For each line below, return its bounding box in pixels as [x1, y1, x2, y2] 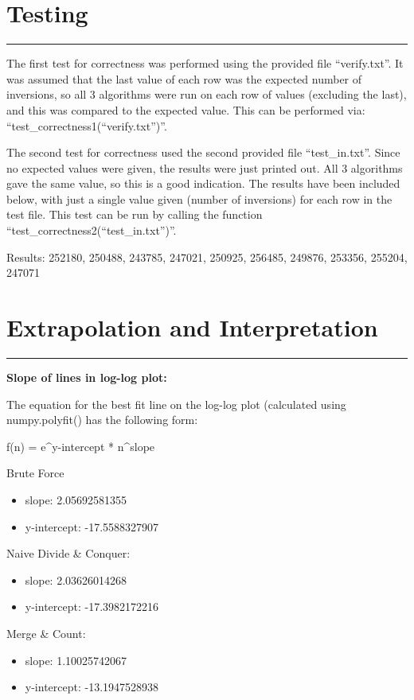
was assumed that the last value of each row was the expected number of [6, 70, 362, 87]
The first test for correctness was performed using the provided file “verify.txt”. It [6, 55, 404, 72]
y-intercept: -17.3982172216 [25, 598, 159, 615]
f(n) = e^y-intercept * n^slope [6, 437, 155, 454]
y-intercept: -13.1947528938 [25, 679, 159, 695]
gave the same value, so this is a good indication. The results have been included [6, 175, 400, 192]
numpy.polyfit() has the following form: [6, 411, 198, 428]
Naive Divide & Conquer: [6, 545, 131, 562]
